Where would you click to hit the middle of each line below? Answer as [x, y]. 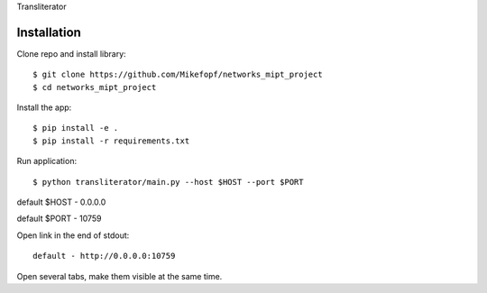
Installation [49, 32]
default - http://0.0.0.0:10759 [104, 256]
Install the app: [44, 107]
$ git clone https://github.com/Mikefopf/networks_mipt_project [178, 75]
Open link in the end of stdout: [73, 235]
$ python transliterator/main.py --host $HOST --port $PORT [168, 182]
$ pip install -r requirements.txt [111, 141]
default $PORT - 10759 [59, 219]
